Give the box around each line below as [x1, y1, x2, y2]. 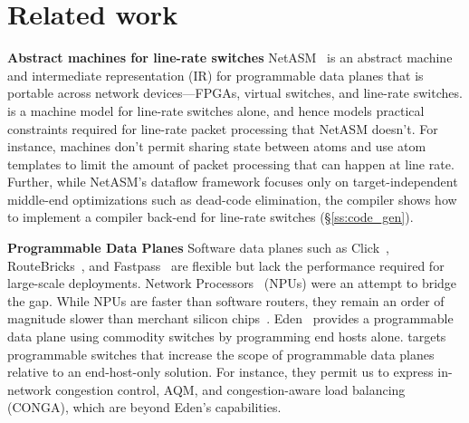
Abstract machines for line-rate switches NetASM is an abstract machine [7, 48, 453, 67]
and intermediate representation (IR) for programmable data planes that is [7, 65, 424, 84]
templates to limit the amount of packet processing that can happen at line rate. [7, 154, 455, 173]
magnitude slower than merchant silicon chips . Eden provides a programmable [7, 309, 454, 328]
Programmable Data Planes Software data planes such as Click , [7, 238, 389, 257]
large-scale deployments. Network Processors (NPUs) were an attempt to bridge [7, 274, 457, 293]
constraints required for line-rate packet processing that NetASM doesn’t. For [7, 119, 438, 138]
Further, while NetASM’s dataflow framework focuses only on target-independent [7, 172, 458, 191]
